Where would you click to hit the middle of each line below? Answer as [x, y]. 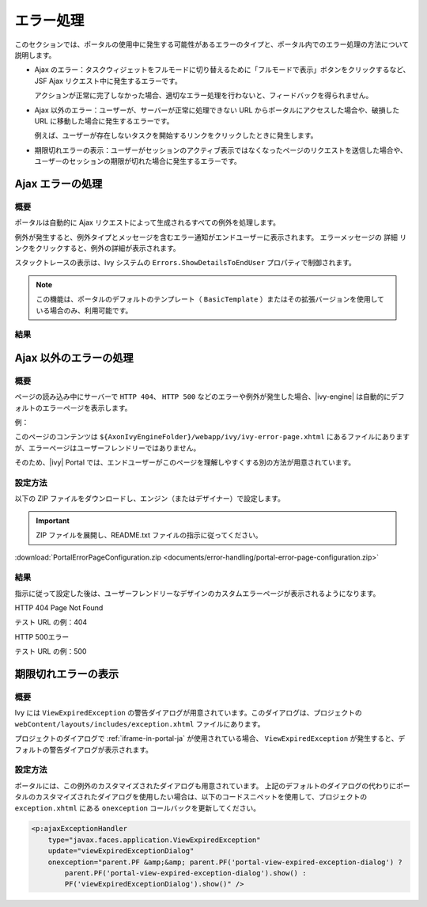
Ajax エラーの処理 [59, 183]
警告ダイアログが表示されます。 [101, 750]
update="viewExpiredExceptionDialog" [121, 851]
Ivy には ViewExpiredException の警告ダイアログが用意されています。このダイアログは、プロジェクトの [189, 713]
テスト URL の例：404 [51, 622]
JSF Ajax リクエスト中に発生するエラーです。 [108, 81]
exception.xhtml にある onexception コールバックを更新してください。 [138, 808]
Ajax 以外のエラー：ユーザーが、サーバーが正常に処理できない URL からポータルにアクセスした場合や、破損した [217, 110]
